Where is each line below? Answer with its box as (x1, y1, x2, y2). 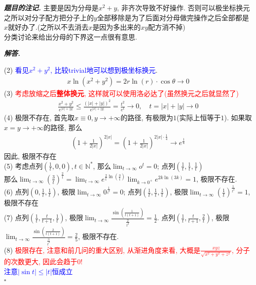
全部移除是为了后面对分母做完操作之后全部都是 (97, 12, 249, 22)
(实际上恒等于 (177, 112, 221, 123)
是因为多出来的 (92, 22, 141, 32)
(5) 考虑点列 (4, 160, 43, 171)
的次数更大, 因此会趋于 (4, 256, 77, 267)
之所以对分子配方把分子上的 (4, 12, 94, 22)
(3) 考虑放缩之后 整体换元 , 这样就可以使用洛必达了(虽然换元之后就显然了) (4, 88, 239, 98)
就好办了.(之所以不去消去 (8, 22, 89, 32)
